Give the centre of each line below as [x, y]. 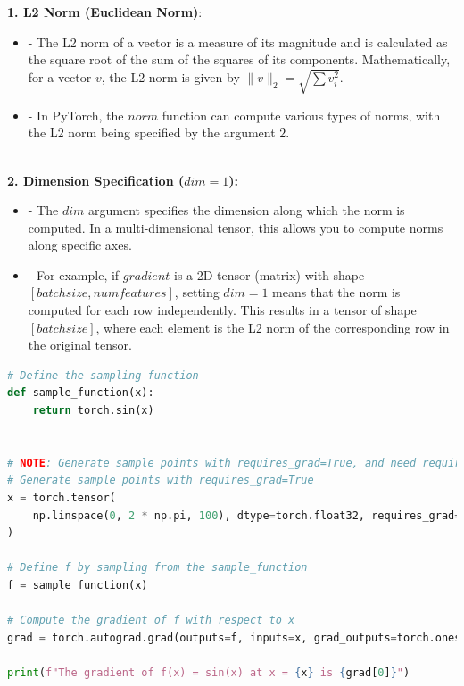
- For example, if [74, 274]
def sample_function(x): [81, 393]
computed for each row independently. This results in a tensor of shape [222, 310]
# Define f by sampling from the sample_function [157, 568]
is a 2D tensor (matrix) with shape [269, 274]
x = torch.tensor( [62, 498]
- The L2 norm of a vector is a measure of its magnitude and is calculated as [238, 41]
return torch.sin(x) [93, 411]
